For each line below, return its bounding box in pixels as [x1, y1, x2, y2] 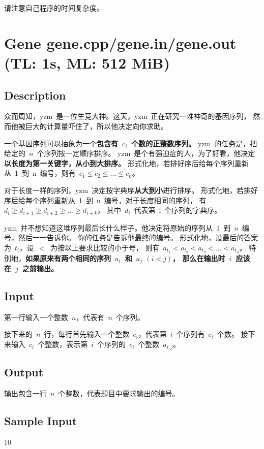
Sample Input [4, 412, 77, 428]
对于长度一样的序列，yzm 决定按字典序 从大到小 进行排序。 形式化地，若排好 [4, 184, 258, 195]
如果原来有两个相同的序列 [25, 252, 111, 263]
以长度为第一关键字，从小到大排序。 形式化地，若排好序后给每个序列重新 [4, 157, 249, 168]
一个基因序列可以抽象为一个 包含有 [4, 138, 118, 148]
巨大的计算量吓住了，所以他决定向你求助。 [25, 120, 168, 131]
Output [4, 364, 44, 379]
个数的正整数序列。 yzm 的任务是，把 [131, 138, 257, 148]
